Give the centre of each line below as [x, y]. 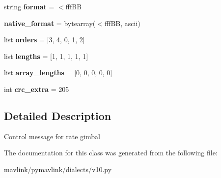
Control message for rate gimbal [52, 136]
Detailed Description [58, 115]
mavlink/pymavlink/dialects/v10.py [58, 169]
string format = [29, 6]
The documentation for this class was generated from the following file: [111, 153]
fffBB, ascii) [122, 23]
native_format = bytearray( [50, 23]
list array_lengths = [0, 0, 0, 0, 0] [58, 73]
